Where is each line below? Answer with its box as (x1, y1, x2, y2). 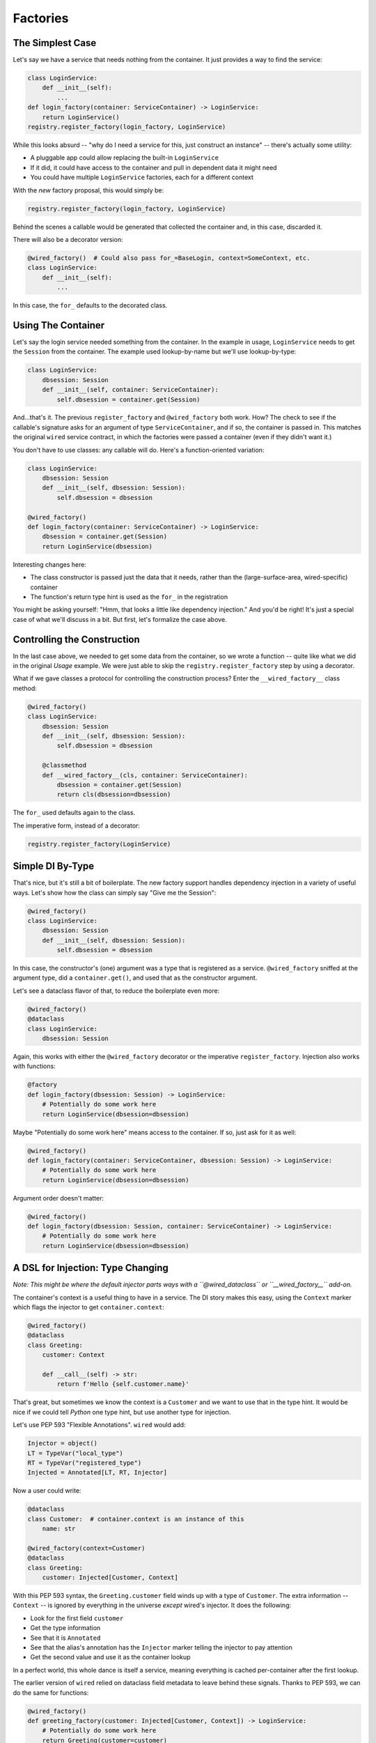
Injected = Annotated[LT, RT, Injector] (27, 1468, 167, 1477)
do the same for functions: (13, 1688, 89, 1697)
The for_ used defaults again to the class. (13, 809, 136, 817)
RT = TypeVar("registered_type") (27, 1459, 142, 1467)
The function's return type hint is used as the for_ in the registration (30, 593, 228, 601)
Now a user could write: (13, 1486, 81, 1495)
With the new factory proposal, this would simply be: (13, 185, 164, 195)
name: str (42, 1525, 76, 1533)
